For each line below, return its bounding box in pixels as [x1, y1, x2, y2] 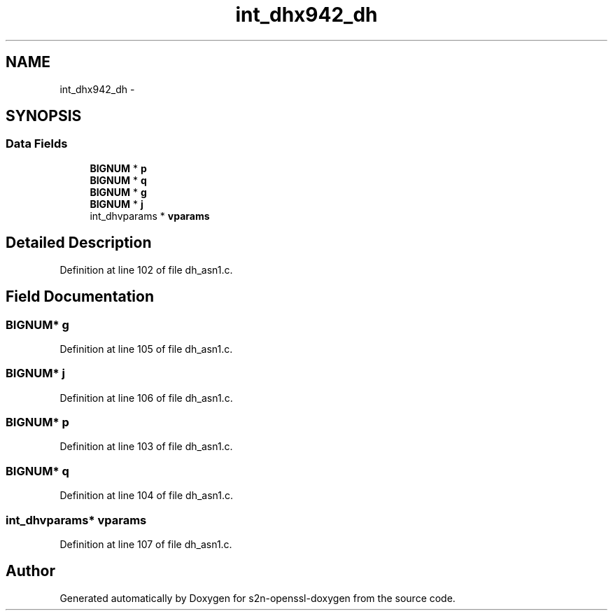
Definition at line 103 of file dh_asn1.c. [59, 440, 233, 453]
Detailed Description [6, 234, 152, 252]
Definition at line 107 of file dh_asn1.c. [59, 538, 232, 550]
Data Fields [6, 136, 68, 151]
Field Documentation [6, 288, 154, 306]
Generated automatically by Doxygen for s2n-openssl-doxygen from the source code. [59, 591, 456, 604]
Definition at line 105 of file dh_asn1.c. [59, 342, 233, 355]
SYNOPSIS [6, 107, 82, 125]
